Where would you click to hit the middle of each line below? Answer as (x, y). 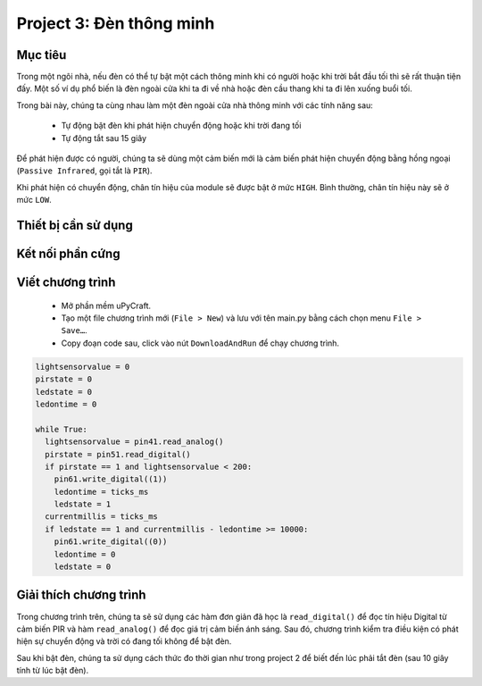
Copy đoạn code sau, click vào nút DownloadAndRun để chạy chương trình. (200, 343)
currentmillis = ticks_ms (101, 517)
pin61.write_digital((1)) (111, 479)
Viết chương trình (66, 283)
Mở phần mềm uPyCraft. (106, 305)
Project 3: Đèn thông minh (116, 23)
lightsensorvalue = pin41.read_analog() (134, 442)
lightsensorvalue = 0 (83, 367)
